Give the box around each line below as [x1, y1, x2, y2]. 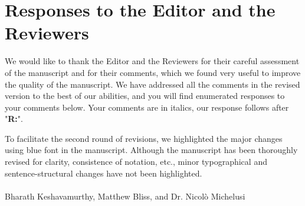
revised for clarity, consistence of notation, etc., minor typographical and [5, 155, 267, 168]
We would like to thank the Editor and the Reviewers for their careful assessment [5, 55, 300, 67]
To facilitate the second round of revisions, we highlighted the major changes [5, 132, 283, 144]
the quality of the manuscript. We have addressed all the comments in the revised [5, 78, 300, 90]
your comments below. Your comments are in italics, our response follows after [5, 101, 289, 113]
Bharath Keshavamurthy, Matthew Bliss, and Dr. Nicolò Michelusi [5, 190, 245, 202]
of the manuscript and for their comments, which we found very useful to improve [5, 66, 301, 78]
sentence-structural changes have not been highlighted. [5, 167, 202, 179]
